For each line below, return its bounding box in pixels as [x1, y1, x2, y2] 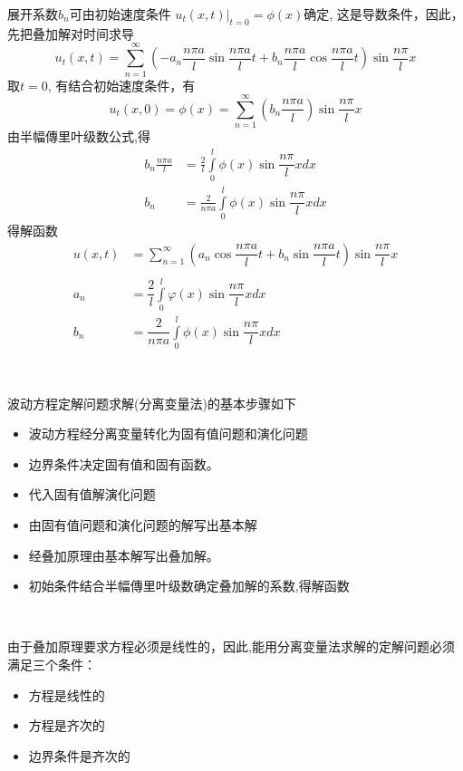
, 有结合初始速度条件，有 [47, 75, 196, 94]
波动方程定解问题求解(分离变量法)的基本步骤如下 [7, 393, 296, 412]
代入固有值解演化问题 [28, 485, 156, 504]
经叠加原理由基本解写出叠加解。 [28, 545, 219, 564]
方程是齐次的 [28, 716, 105, 735]
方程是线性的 [28, 685, 105, 704]
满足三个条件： [7, 655, 96, 674]
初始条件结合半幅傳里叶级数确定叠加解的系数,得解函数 [28, 576, 350, 595]
